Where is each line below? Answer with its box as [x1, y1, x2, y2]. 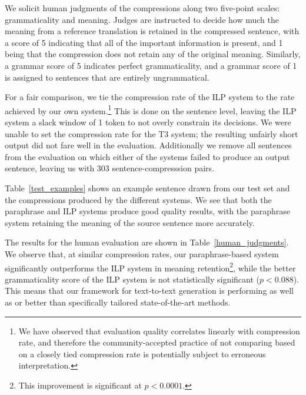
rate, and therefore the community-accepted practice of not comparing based [18, 336, 295, 348]
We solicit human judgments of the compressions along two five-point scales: [5, 2, 280, 14]
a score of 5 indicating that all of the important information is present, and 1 [5, 36, 283, 48]
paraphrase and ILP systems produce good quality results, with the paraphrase [5, 205, 290, 217]
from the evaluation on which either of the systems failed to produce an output [5, 150, 290, 162]
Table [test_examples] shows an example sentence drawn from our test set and [5, 181, 290, 194]
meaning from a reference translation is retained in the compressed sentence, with [5, 25, 300, 37]
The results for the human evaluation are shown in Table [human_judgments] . [5, 236, 289, 248]
